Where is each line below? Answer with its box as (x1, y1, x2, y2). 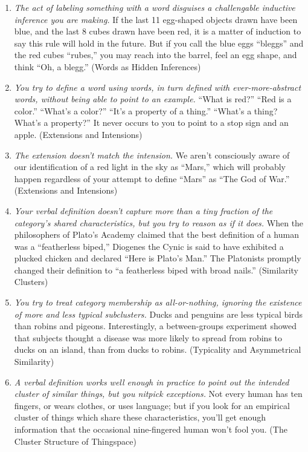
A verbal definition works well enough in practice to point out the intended (14, 375, 289, 388)
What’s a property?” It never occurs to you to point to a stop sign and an (14, 116, 289, 129)
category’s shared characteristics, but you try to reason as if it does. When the (14, 216, 304, 229)
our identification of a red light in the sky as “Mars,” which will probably (14, 160, 286, 173)
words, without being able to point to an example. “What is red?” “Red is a (14, 93, 292, 105)
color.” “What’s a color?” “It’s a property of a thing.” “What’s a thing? (14, 104, 278, 117)
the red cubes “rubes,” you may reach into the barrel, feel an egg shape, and (14, 48, 297, 61)
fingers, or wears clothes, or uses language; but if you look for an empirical (14, 399, 290, 411)
